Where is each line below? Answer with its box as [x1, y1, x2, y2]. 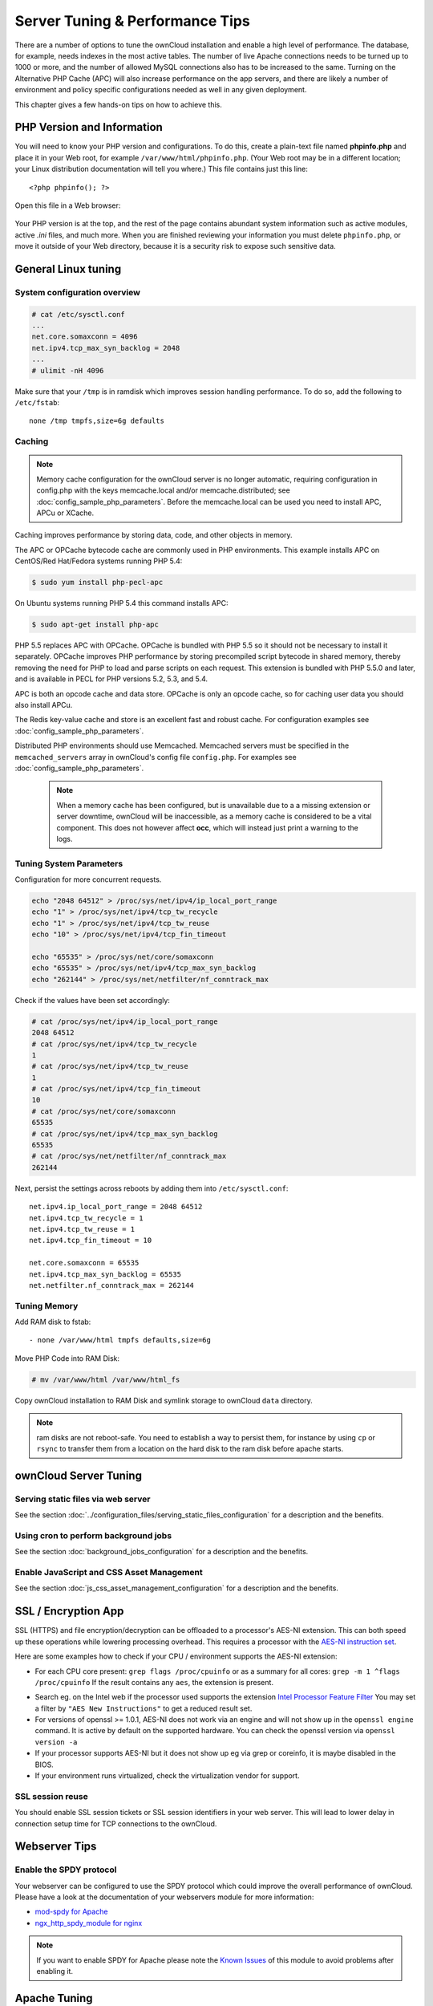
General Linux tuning [14, 262, 122, 276]
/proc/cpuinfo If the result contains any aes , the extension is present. [34, 1677, 274, 1687]
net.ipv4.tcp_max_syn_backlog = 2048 [31, 343, 180, 352]
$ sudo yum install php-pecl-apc [31, 578, 164, 587]
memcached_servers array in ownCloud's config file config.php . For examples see [14, 752, 297, 761]
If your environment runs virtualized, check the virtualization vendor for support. [34, 1771, 300, 1781]
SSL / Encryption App [14, 1605, 124, 1618]
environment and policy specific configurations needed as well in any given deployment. [14, 85, 307, 95]
